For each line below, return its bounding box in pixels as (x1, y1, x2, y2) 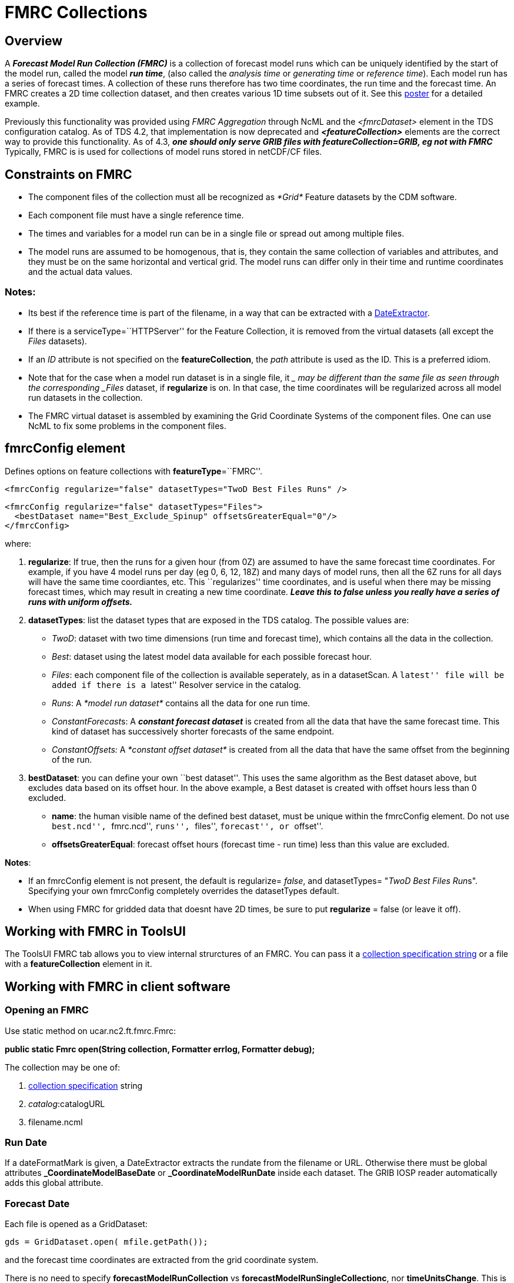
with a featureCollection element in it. (5, 959, 152, 969)
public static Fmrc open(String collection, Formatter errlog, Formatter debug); (5, 1043, 315, 1054)
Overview (5, 33, 63, 48)
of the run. (52, 754, 92, 765)
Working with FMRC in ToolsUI (5, 924, 186, 939)
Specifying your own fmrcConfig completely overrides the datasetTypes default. (28, 885, 339, 896)
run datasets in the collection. (28, 392, 143, 403)
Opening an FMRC (5, 1004, 89, 1016)
